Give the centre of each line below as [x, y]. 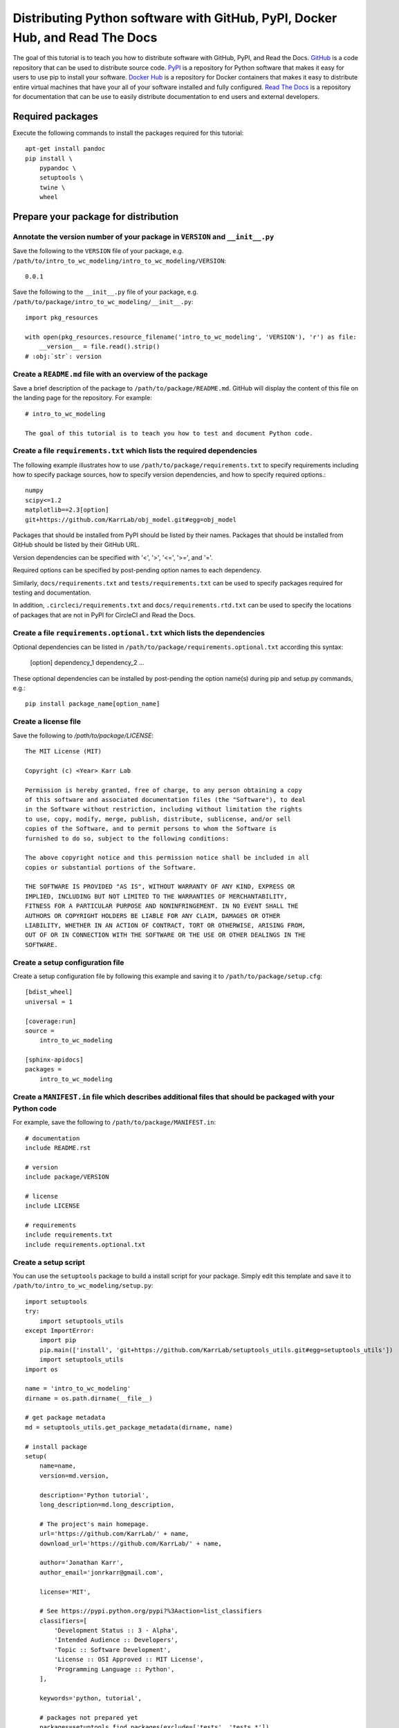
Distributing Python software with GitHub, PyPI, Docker [175, 18]
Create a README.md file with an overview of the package [110, 374]
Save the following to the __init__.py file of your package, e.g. [105, 292]
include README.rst [58, 1148]
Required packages [55, 116]
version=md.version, [74, 1475]
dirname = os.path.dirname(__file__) [89, 1398]
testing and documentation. [52, 592]
